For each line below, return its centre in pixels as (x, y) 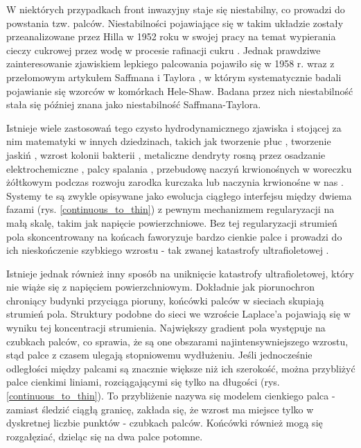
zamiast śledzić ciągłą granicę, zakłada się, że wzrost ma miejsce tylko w (160, 409)
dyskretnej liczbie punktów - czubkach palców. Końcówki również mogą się (165, 423)
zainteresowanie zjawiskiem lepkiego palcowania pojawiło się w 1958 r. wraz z (170, 63)
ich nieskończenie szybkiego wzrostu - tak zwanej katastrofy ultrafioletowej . (168, 250)
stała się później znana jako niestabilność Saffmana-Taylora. (134, 104)
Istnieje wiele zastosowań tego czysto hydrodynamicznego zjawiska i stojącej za (174, 127)
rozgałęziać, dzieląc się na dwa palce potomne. (105, 436)
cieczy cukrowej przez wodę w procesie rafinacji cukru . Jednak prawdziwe (164, 50)
